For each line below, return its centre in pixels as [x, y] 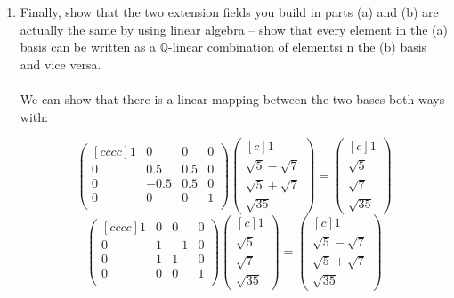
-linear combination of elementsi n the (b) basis [298, 47]
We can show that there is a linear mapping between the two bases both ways [232, 98]
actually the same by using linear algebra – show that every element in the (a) [234, 29]
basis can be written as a [88, 47]
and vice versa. [61, 64]
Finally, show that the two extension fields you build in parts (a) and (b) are [229, 12]
